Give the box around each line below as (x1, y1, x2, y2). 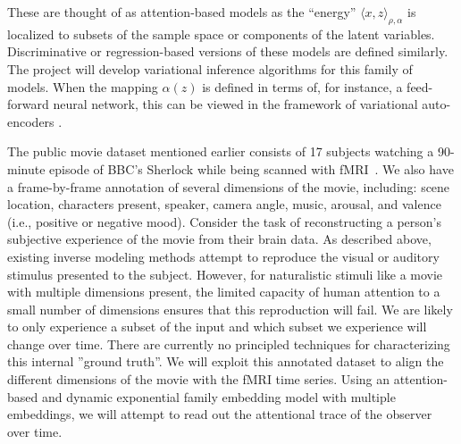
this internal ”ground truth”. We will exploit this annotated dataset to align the (7, 352, 444, 371)
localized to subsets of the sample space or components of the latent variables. (7, 24, 435, 43)
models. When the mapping (7, 77, 158, 96)
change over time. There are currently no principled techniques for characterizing (7, 334, 450, 353)
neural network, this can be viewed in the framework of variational (53, 95, 418, 113)
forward (7, 95, 49, 113)
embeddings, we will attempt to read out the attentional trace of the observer (7, 405, 432, 423)
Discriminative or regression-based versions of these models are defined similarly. (7, 42, 448, 61)
